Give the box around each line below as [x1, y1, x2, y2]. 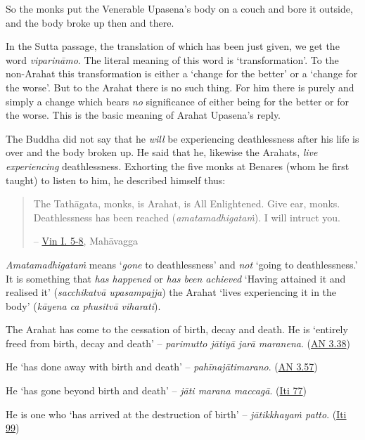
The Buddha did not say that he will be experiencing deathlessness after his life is [6, 131, 359, 145]
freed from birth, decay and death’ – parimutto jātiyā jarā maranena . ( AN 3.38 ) [6, 335, 350, 350]
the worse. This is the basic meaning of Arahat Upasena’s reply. [6, 108, 281, 122]
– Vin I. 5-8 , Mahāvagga [33, 233, 138, 248]
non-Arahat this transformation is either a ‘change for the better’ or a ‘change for [6, 66, 358, 81]
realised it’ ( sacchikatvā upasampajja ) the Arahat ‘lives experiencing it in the [6, 285, 337, 299]
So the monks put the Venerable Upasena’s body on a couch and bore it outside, [6, 1, 353, 15]
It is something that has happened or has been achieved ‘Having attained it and [6, 271, 346, 285]
